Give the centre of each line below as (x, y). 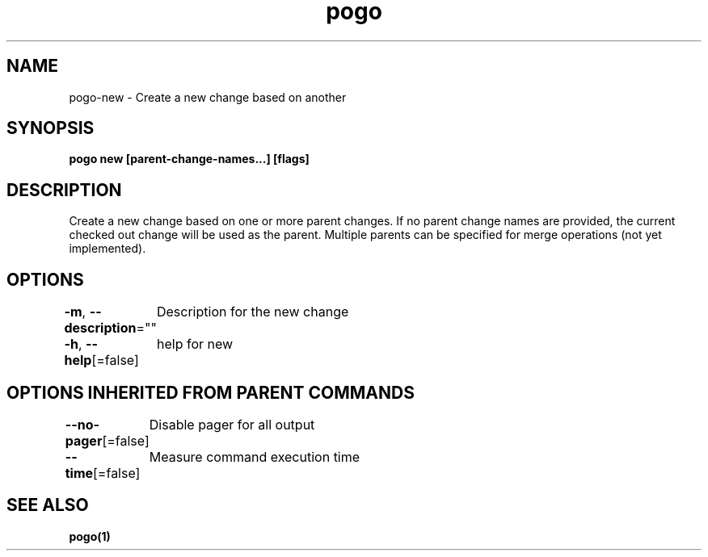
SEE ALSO (48, 505)
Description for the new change (253, 312)
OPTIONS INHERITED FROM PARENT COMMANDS (211, 392)
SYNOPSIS (51, 128)
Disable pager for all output (232, 424)
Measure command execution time (255, 456)
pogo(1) (90, 536)
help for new (195, 344)
